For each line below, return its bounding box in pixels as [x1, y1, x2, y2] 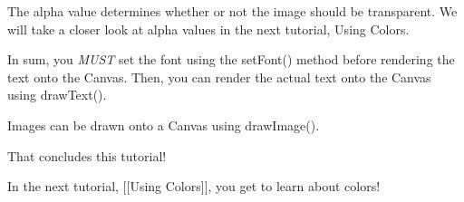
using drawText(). [7, 85, 107, 104]
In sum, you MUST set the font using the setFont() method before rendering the [7, 50, 455, 69]
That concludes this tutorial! [7, 146, 167, 165]
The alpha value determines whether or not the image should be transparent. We [7, 2, 458, 20]
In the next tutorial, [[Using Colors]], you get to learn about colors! [7, 177, 381, 196]
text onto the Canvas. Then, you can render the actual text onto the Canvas [7, 67, 431, 86]
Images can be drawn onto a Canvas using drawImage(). [7, 115, 320, 134]
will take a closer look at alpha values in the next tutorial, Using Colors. [7, 19, 410, 38]
